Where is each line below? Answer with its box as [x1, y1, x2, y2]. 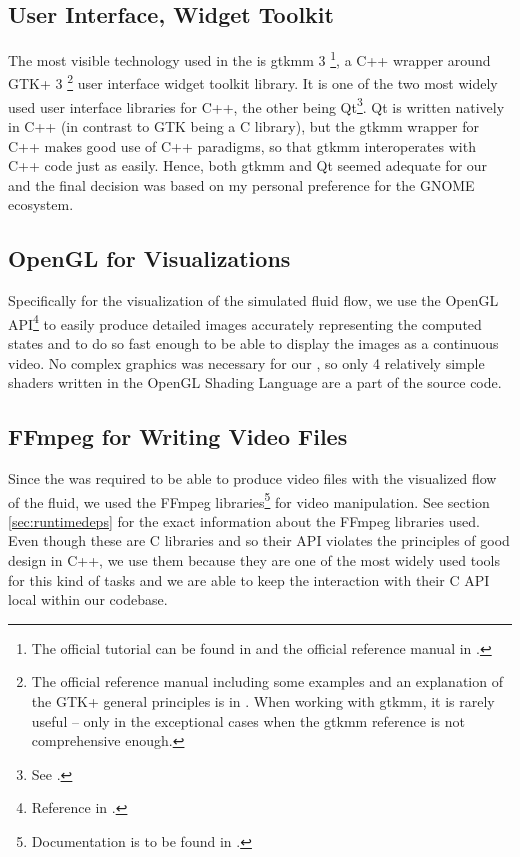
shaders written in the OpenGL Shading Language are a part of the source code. [8, 372, 502, 393]
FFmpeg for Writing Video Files [8, 421, 348, 452]
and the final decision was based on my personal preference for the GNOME [8, 174, 475, 195]
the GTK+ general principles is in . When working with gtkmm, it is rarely [31, 690, 495, 711]
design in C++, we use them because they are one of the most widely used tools [8, 549, 500, 570]
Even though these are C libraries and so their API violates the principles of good [8, 530, 510, 551]
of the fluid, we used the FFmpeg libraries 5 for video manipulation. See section [8, 488, 490, 512]
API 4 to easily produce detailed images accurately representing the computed [8, 310, 482, 334]
